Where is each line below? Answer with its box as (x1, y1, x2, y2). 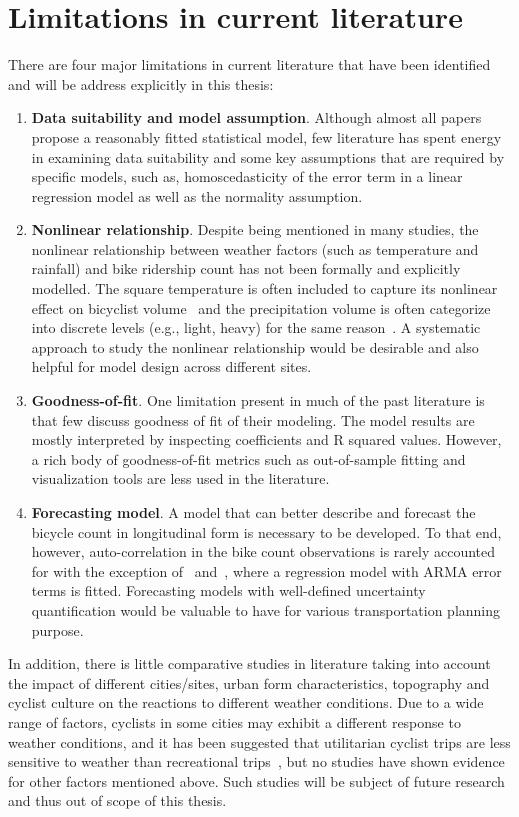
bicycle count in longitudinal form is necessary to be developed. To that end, (31, 521, 502, 542)
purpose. (31, 619, 84, 640)
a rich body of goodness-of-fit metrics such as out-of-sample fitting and (31, 448, 466, 469)
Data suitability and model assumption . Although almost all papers (31, 107, 482, 128)
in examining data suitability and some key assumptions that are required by (31, 146, 505, 167)
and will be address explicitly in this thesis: (8, 73, 274, 94)
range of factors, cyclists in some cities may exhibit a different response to (8, 711, 461, 732)
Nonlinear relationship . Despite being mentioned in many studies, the (31, 219, 479, 240)
